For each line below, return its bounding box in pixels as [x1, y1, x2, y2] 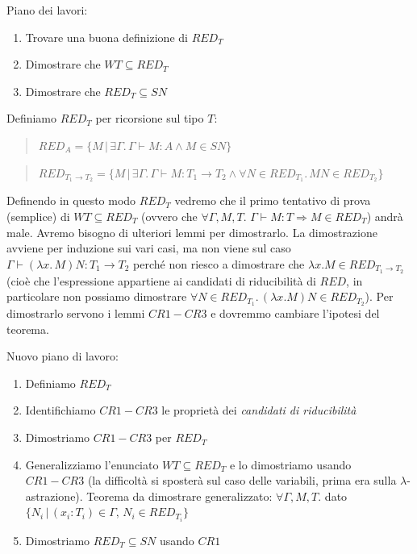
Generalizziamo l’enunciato [25, 456, 159, 473]
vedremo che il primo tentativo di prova [174, 192, 371, 209]
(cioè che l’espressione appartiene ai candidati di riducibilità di [6, 272, 316, 289]
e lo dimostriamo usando [229, 456, 352, 473]
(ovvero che [141, 208, 198, 225]
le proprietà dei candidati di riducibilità [161, 402, 357, 419]
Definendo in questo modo [6, 192, 136, 209]
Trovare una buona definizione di [25, 28, 188, 45]
